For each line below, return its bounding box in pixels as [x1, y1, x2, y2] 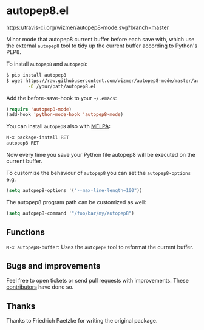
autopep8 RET [6, 140, 39, 146]
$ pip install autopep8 [6, 72, 67, 78]
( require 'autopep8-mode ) [6, 106, 72, 112]
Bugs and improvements [6, 261, 101, 271]
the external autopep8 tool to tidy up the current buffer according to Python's [6, 42, 198, 49]
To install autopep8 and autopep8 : [6, 60, 88, 67]
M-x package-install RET [6, 134, 69, 140]
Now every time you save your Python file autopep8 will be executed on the [6, 151, 195, 159]
